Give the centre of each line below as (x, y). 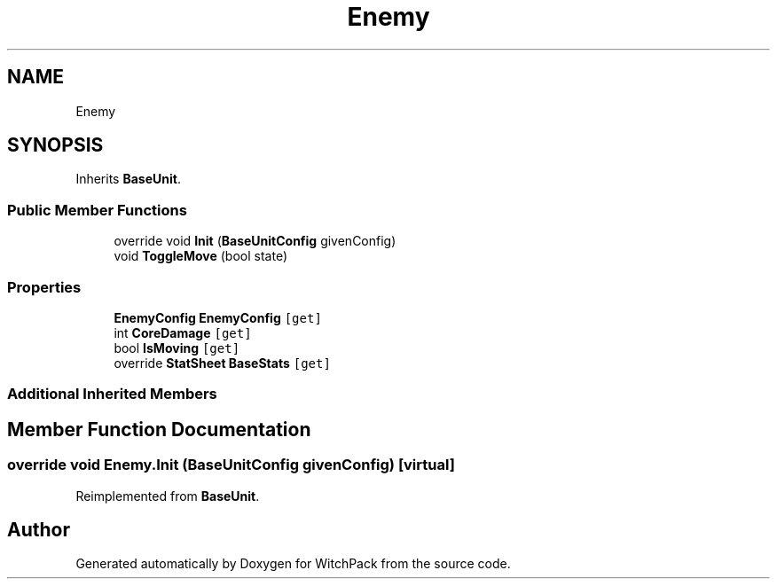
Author (39, 529)
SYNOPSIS (55, 145)
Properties (44, 287)
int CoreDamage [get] (183, 332)
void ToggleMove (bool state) (200, 256)
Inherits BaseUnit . (128, 179)
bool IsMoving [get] (177, 348)
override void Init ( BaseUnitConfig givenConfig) (255, 241)
